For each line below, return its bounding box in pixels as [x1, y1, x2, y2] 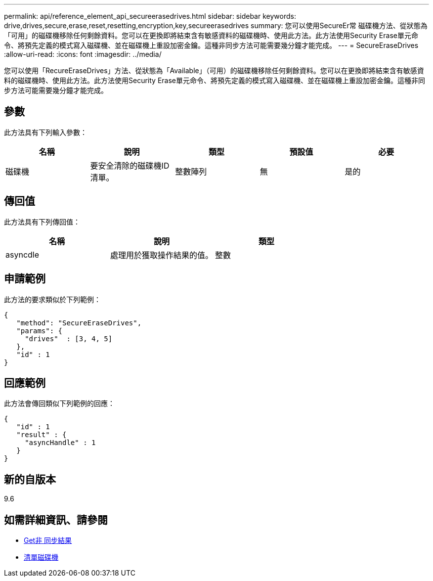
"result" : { [16, 431, 67, 439]
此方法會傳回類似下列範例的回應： [4, 399, 115, 408]
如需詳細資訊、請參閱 [4, 513, 108, 526]
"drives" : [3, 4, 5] [25, 334, 113, 343]
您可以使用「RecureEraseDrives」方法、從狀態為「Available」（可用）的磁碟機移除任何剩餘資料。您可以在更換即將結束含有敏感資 [4, 66, 424, 75]
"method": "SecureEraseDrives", [16, 318, 142, 327]
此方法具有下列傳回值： [4, 217, 80, 226]
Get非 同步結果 [24, 536, 72, 545]
